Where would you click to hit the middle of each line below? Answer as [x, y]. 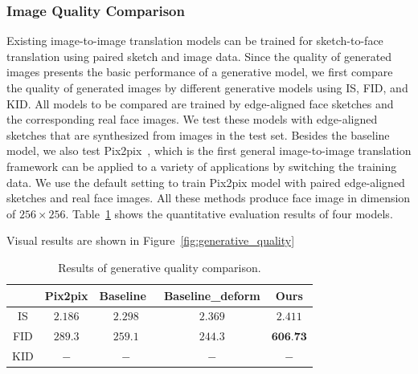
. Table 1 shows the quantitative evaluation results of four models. [229, 213]
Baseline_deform [212, 295]
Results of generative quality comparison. [160, 267]
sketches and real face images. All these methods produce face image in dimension [209, 198]
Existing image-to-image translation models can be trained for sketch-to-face [195, 41]
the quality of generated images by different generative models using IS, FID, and [207, 87]
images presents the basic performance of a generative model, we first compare [200, 72]
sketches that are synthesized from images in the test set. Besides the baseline [198, 134]
